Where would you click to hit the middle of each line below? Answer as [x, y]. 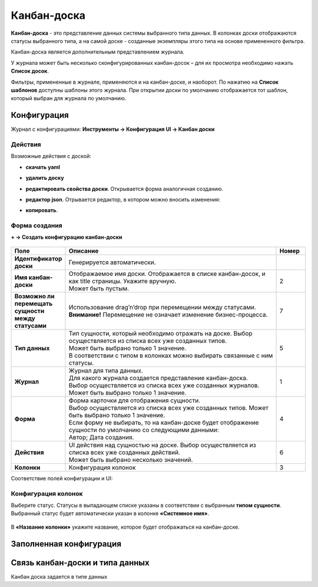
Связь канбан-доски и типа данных [80, 563]
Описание [84, 250]
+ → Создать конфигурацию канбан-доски [67, 237]
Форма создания [37, 226]
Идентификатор [38, 258]
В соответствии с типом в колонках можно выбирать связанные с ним [171, 355]
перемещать [34, 304]
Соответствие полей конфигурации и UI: [62, 478]
